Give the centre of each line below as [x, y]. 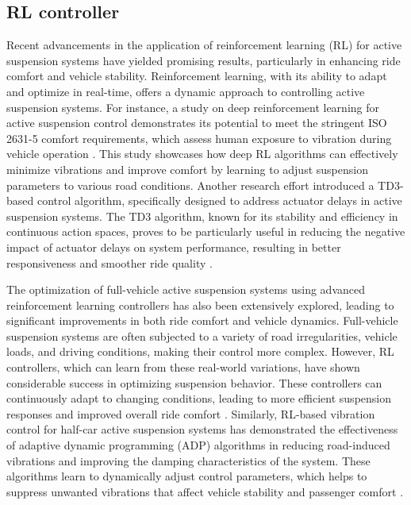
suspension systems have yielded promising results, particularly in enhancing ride [204, 60]
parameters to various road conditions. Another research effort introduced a [190, 185]
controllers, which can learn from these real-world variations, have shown [183, 367]
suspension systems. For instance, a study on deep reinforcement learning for [193, 107]
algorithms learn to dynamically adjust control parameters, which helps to [187, 476]
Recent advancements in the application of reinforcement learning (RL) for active [204, 45]
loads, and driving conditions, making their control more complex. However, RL [200, 351]
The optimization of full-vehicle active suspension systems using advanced [186, 289]
